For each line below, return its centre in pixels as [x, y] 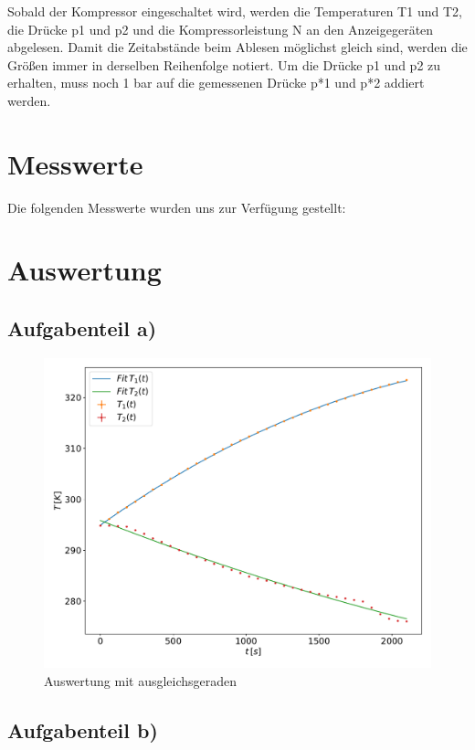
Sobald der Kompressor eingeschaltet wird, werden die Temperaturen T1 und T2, [235, 11]
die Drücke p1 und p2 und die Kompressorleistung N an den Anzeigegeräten [221, 29]
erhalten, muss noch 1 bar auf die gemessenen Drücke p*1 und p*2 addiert [216, 83]
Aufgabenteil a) [82, 328]
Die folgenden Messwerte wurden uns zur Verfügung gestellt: [177, 207]
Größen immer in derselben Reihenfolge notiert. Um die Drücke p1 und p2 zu [224, 64]
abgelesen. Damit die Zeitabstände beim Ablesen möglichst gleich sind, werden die [237, 47]
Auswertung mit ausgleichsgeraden [141, 680]
